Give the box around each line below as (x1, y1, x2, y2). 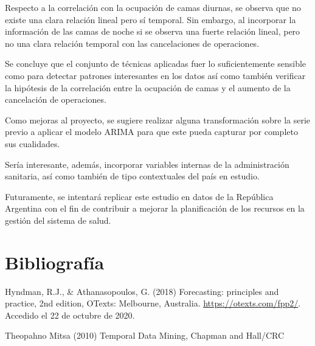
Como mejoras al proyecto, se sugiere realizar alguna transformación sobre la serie (5, 113, 311, 126)
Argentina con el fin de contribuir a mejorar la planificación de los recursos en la (5, 202, 305, 215)
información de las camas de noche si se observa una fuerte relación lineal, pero (5, 25, 300, 38)
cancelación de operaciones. (5, 93, 106, 106)
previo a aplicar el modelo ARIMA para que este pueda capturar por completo (5, 125, 298, 138)
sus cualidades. (5, 137, 60, 150)
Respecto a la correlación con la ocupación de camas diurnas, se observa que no (5, 1, 301, 13)
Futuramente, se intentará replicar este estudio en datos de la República (5, 190, 274, 202)
